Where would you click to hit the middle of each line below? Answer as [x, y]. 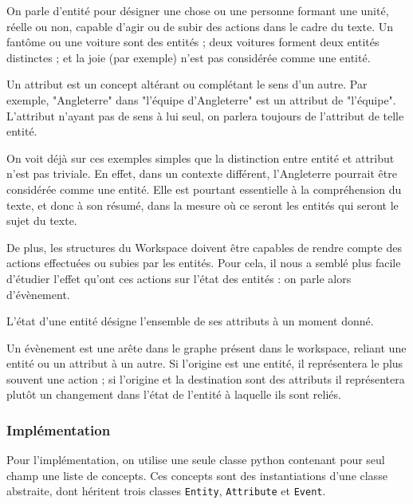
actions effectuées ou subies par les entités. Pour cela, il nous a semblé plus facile [204, 263]
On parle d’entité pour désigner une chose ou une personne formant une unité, [198, 10]
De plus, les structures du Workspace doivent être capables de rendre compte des [204, 247]
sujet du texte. [42, 220]
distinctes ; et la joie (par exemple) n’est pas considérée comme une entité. [189, 57]
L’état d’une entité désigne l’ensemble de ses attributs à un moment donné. [190, 321]
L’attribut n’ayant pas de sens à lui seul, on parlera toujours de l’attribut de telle [205, 115]
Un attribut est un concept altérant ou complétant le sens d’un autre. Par [187, 84]
